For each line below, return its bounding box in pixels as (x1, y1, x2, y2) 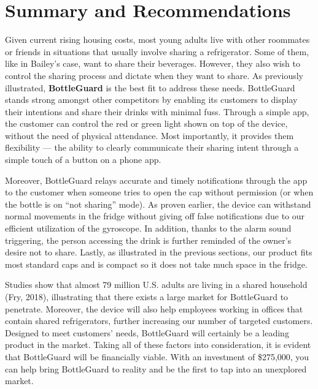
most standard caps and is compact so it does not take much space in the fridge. (5, 257, 308, 270)
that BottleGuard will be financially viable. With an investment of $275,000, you (5, 350, 309, 363)
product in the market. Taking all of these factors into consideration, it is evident (5, 338, 311, 351)
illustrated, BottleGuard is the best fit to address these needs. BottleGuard (5, 81, 295, 94)
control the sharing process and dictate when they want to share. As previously (5, 69, 303, 81)
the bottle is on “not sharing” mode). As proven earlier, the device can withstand (5, 197, 311, 210)
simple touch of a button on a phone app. (5, 153, 161, 166)
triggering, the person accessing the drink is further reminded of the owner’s (5, 233, 292, 246)
